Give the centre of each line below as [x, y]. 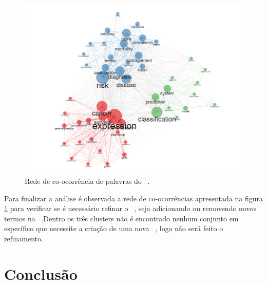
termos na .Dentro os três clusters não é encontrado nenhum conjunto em [121, 218]
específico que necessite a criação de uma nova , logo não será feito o [114, 228]
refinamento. [24, 238]
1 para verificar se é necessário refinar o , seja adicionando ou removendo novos [130, 208]
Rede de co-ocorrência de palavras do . [87, 181]
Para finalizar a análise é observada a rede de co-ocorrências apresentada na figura [134, 198]
